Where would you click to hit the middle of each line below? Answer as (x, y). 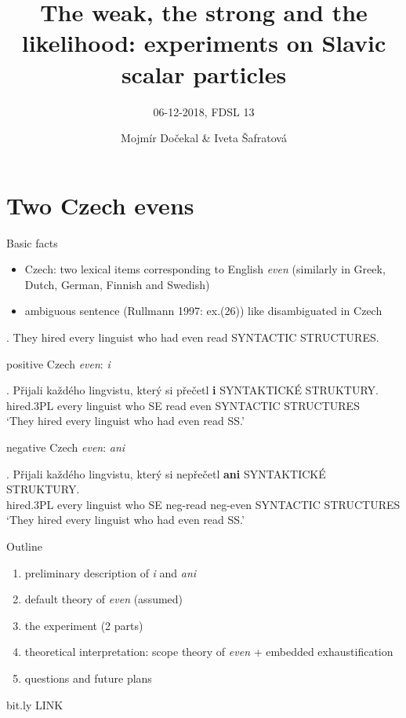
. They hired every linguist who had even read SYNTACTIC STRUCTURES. (193, 337)
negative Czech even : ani (66, 447)
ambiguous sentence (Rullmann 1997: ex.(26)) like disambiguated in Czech (203, 311)
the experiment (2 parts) (84, 625)
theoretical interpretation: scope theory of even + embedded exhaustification (209, 652)
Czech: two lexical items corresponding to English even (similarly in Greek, (205, 269)
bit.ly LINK (35, 704)
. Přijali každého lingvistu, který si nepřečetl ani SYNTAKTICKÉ (166, 473)
